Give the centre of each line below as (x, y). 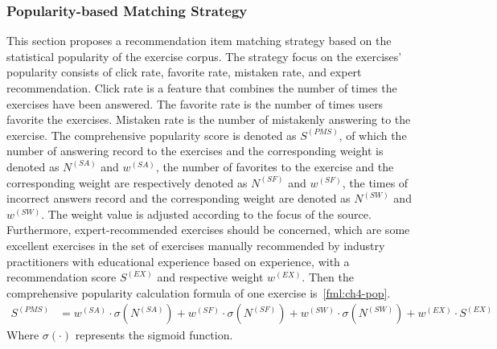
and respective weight (210, 277)
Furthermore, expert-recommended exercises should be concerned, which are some (208, 230)
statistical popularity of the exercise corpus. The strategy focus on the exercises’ (204, 56)
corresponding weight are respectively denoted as (127, 182)
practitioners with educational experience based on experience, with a (178, 261)
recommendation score (62, 277)
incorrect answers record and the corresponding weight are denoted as (179, 198)
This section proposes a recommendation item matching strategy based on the (199, 41)
